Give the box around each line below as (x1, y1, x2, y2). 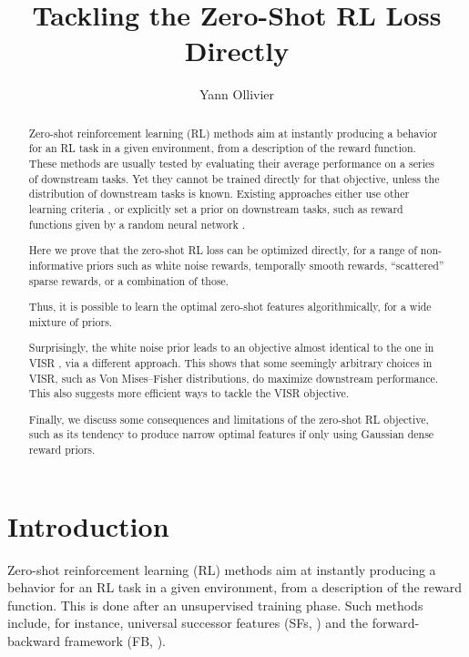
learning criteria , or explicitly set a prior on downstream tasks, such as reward (28, 200, 403, 216)
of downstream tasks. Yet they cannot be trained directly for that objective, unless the (28, 170, 440, 186)
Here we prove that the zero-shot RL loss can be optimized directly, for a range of (28, 242, 417, 258)
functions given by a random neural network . (28, 216, 246, 231)
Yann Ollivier (199, 85, 275, 104)
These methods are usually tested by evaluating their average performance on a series (28, 156, 434, 171)
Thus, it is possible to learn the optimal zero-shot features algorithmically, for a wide (28, 299, 432, 314)
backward (7, 631, 60, 651)
